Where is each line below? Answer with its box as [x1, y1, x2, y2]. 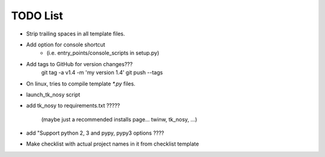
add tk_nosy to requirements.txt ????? [26, 102, 120, 109]
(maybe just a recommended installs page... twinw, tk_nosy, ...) [41, 115, 197, 123]
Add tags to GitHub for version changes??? [26, 60, 133, 67]
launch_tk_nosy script [26, 91, 81, 98]
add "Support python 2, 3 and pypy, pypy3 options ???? [26, 129, 165, 137]
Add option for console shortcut [26, 41, 105, 48]
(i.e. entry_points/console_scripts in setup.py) [46, 49, 159, 57]
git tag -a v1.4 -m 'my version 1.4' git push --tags [41, 69, 163, 76]
